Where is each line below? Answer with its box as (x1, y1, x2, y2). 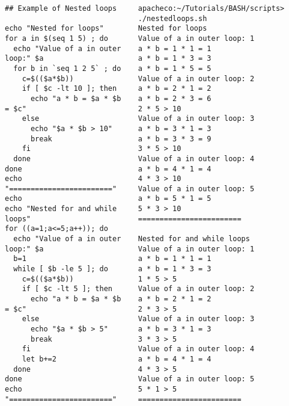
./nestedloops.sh (138, 14, 207, 23)
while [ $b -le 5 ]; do (13, 265, 108, 274)
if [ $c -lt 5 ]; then (22, 285, 112, 294)
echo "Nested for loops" (5, 24, 104, 33)
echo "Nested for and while (5, 205, 117, 214)
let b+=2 (22, 354, 56, 363)
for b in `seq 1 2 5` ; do (13, 64, 121, 73)
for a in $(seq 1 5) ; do (5, 34, 108, 43)
